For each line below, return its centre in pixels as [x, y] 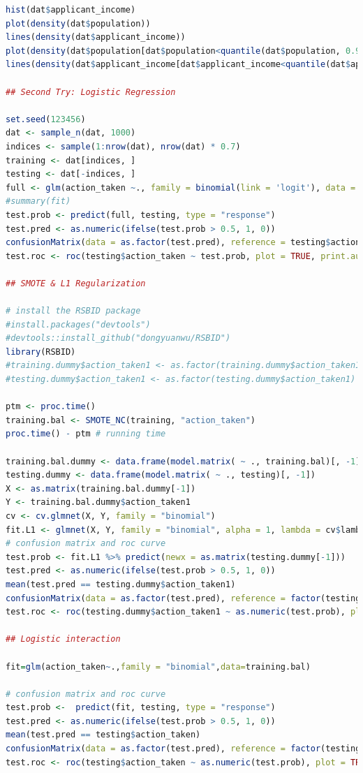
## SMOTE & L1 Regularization [76, 283]
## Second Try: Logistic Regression [91, 92]
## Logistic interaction [63, 639]
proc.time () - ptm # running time [86, 434]
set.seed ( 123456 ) [46, 119]
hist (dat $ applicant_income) [71, 10]
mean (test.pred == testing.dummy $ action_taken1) [121, 584]
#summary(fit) [38, 201]
